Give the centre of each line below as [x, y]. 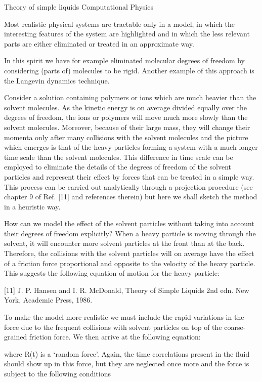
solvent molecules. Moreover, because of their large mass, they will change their [127, 127]
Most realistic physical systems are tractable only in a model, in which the [119, 24]
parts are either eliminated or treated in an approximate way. [99, 43]
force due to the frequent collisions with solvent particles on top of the [113, 327]
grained [16, 337]
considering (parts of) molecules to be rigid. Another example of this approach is [129, 70]
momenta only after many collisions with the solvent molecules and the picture [126, 137]
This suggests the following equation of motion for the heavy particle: [112, 273]
